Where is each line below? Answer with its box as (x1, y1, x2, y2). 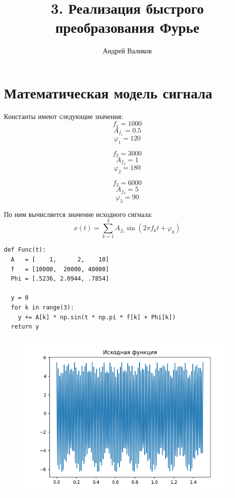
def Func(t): (4, 246, 46, 254)
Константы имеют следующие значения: (4, 111, 123, 121)
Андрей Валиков (103, 46, 152, 56)
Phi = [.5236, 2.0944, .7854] (11, 275, 109, 283)
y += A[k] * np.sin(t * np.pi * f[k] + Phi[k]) (18, 313, 176, 321)
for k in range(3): (11, 304, 74, 311)
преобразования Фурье (55, 17, 200, 37)
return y (11, 323, 39, 331)
